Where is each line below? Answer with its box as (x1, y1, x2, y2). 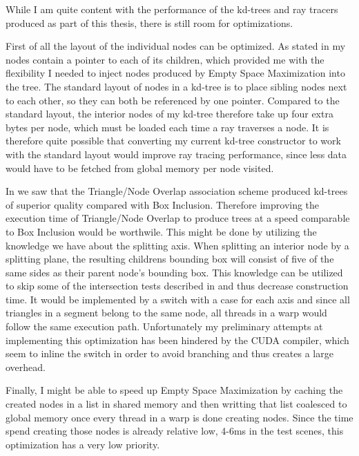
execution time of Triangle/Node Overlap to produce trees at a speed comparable (6, 211, 350, 225)
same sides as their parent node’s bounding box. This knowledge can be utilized (6, 265, 343, 279)
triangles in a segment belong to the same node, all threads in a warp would (6, 305, 327, 320)
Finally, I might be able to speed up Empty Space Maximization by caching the (6, 383, 343, 397)
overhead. (6, 359, 46, 374)
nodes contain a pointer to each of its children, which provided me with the (6, 52, 324, 66)
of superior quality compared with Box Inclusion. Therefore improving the (6, 197, 320, 211)
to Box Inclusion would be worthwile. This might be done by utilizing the (6, 224, 317, 238)
